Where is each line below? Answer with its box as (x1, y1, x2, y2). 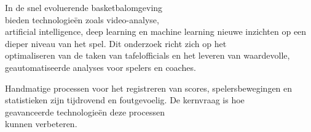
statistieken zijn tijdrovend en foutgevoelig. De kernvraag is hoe (5, 94, 245, 106)
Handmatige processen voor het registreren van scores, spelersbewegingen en (5, 81, 293, 94)
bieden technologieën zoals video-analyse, (5, 13, 159, 26)
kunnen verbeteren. (5, 117, 77, 130)
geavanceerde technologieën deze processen (5, 105, 165, 118)
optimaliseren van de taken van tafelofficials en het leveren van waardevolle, (5, 49, 290, 62)
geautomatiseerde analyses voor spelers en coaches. (5, 61, 196, 73)
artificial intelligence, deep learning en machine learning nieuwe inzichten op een (5, 25, 307, 38)
